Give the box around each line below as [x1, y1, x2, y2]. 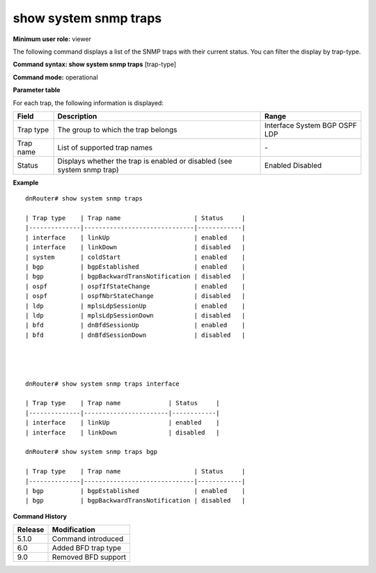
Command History [13, 512, 68, 520]
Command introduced [52, 534, 124, 544]
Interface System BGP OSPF [265, 120, 358, 130]
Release [17, 525, 45, 535]
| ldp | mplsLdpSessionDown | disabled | [25, 311, 246, 320]
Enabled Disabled [265, 160, 322, 170]
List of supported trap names [57, 143, 153, 152]
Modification [52, 525, 95, 535]
